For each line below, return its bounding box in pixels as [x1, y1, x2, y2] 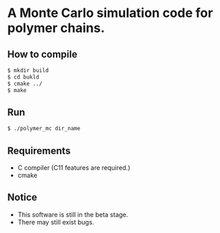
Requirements [7, 144, 71, 157]
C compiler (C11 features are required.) [17, 164, 131, 171]
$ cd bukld [7, 73, 40, 81]
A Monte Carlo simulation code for [7, 5, 214, 21]
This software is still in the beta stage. [17, 210, 129, 219]
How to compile [7, 48, 78, 60]
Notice [7, 191, 37, 203]
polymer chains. [7, 20, 105, 36]
